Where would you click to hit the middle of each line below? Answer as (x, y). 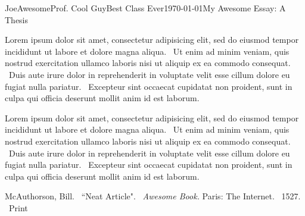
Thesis (17, 19)
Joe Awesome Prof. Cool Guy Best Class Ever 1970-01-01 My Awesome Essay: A (145, 8)
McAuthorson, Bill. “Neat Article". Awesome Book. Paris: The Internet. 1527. (153, 196)
